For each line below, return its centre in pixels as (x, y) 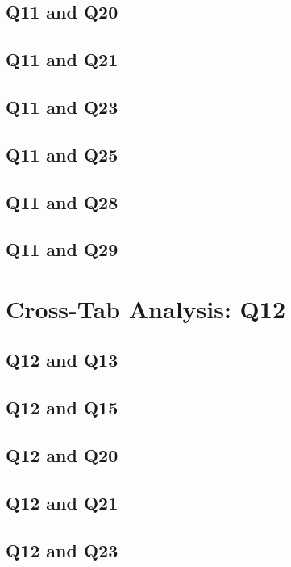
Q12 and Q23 (62, 550)
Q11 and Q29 (62, 249)
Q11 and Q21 (62, 59)
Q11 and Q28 (62, 202)
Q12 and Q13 (62, 360)
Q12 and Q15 (62, 407)
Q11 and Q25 (62, 154)
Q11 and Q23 (62, 106)
